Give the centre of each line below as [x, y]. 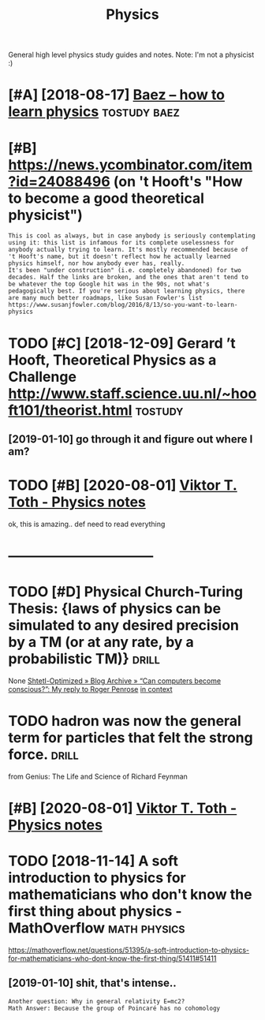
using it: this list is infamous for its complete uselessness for [121, 243]
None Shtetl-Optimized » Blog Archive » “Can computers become [115, 681]
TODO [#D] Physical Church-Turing [125, 592]
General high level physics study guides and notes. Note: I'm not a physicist [131, 55]
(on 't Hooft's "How [178, 181]
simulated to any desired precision [123, 626]
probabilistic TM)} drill [84, 659]
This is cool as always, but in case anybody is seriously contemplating [132, 236]
